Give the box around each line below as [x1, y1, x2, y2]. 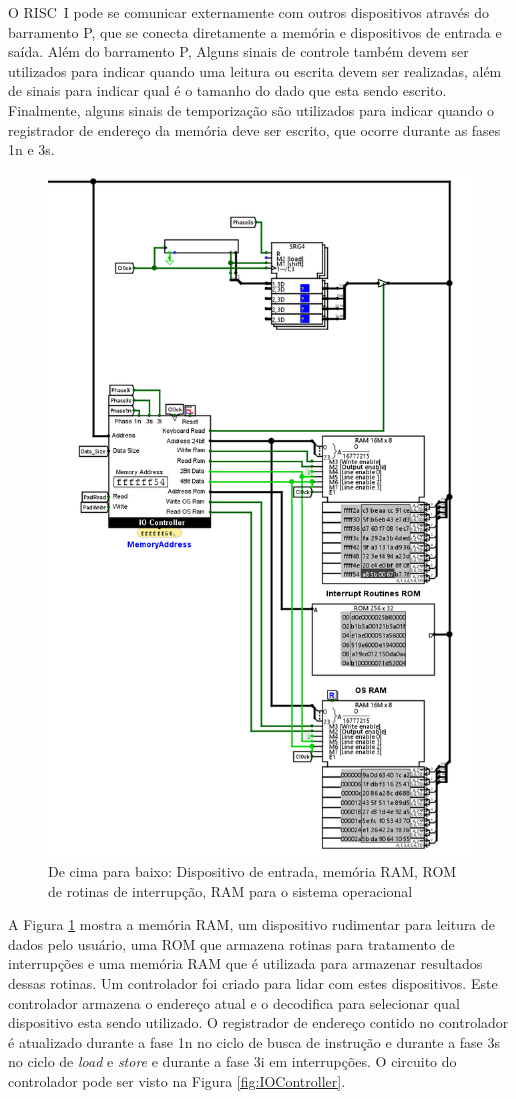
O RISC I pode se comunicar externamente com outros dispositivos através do [8, 2, 490, 22]
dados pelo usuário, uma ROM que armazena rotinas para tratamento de [8, 933, 455, 954]
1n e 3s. [8, 139, 55, 160]
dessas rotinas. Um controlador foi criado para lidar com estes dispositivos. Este [8, 973, 498, 994]
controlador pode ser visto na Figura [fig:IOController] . [8, 1071, 346, 1092]
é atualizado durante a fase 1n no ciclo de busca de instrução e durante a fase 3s [8, 1031, 501, 1052]
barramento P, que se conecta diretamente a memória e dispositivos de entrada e [8, 21, 502, 42]
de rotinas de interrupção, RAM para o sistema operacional [48, 880, 413, 901]
